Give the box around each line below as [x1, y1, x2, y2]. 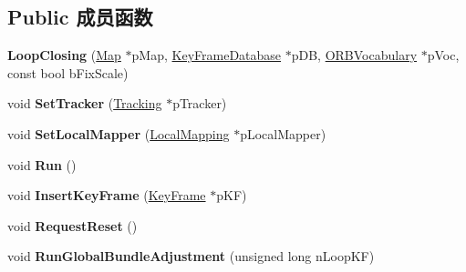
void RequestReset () [7, 216, 138, 235]
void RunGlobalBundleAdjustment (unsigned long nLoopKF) [7, 247, 375, 266]
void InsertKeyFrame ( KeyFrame [7, 186, 206, 205]
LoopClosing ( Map [7, 45, 121, 65]
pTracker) [172, 94, 227, 113]
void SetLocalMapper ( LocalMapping [7, 124, 230, 143]
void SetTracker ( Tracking [7, 94, 162, 113]
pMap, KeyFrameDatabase [131, 45, 282, 65]
